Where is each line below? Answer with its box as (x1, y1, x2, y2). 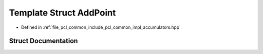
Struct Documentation (9, 37, 78, 45)
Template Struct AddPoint (9, 7, 116, 18)
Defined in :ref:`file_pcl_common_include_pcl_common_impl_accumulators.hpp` (21, 24, 181, 30)
